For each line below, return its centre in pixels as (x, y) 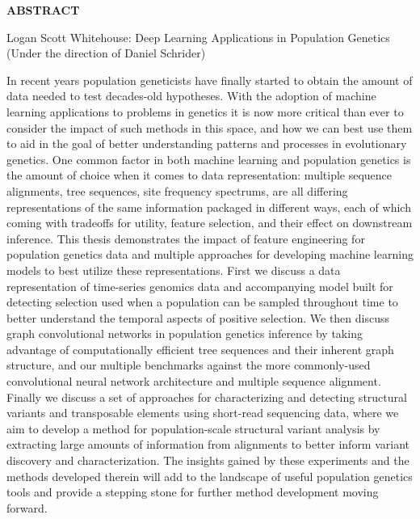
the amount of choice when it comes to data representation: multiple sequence (199, 175)
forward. (27, 507)
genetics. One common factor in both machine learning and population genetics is (209, 159)
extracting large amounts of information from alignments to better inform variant (208, 444)
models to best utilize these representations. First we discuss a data (174, 270)
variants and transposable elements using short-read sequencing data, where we (203, 413)
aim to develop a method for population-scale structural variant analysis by (193, 428)
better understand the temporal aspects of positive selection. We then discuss (198, 317)
